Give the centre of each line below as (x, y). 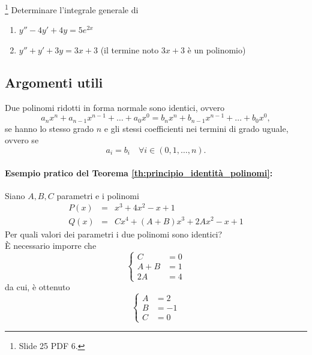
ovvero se (22, 140)
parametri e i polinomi (98, 195)
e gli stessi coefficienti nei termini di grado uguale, (196, 128)
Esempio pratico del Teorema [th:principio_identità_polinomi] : (139, 172)
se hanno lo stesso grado (49, 128)
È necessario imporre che (51, 246)
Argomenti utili (54, 82)
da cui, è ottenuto (37, 287)
